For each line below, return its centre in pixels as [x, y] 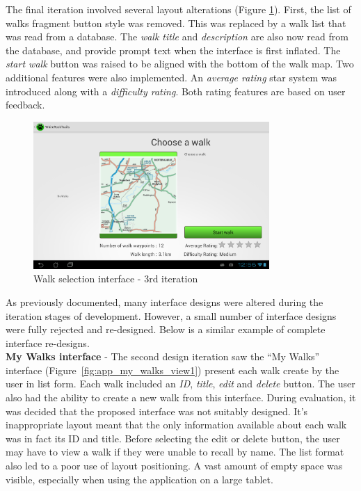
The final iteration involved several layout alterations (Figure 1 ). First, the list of [178, 9]
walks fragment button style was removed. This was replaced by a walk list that [176, 23]
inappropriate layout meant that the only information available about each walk [176, 425]
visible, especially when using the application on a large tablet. [139, 479]
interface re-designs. [48, 343]
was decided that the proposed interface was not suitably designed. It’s [157, 411]
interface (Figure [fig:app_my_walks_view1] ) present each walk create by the [173, 370]
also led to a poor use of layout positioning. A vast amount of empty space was [174, 466]
